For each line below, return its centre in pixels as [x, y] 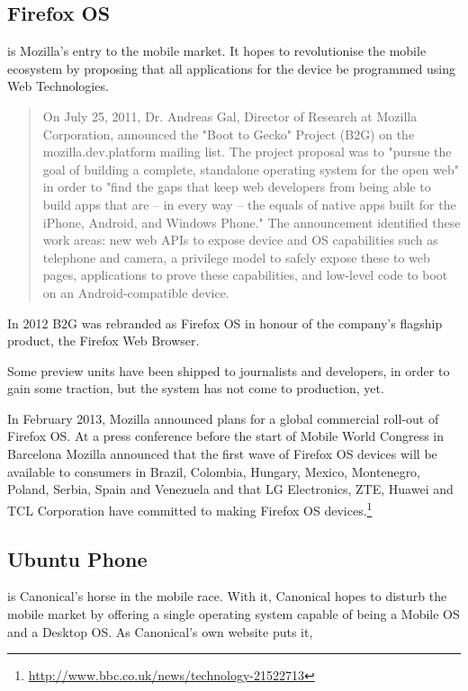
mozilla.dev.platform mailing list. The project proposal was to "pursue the [247, 152]
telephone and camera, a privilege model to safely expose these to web [236, 257]
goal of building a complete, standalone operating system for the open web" [251, 169]
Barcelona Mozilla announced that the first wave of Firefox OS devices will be [222, 454]
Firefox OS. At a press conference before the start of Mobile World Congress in [226, 436]
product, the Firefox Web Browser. [103, 341]
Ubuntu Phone [77, 558]
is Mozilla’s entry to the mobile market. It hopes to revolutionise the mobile [217, 51]
